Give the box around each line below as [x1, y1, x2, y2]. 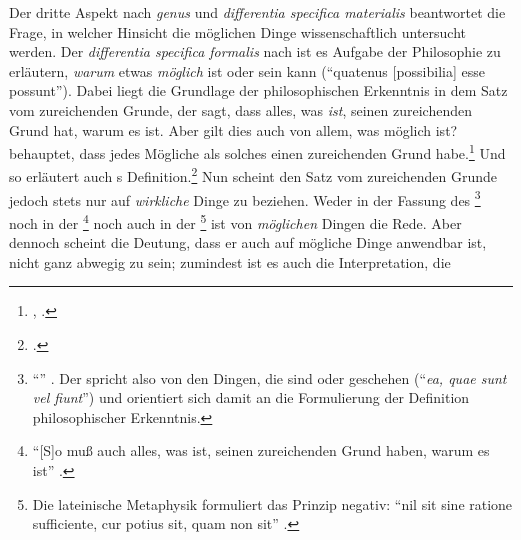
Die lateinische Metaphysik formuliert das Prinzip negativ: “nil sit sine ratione [32, 493, 513, 514]
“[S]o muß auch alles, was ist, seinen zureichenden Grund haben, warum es [32, 440, 490, 461]
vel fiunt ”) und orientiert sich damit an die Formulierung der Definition [32, 387, 470, 408]
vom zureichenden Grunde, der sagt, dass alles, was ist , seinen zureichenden [9, 99, 472, 120]
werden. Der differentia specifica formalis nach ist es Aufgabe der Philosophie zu [9, 41, 501, 62]
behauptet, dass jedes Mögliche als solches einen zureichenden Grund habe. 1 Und [9, 140, 506, 163]
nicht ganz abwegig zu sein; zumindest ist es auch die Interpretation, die [9, 251, 451, 272]
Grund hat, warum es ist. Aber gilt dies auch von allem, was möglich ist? [9, 119, 458, 140]
